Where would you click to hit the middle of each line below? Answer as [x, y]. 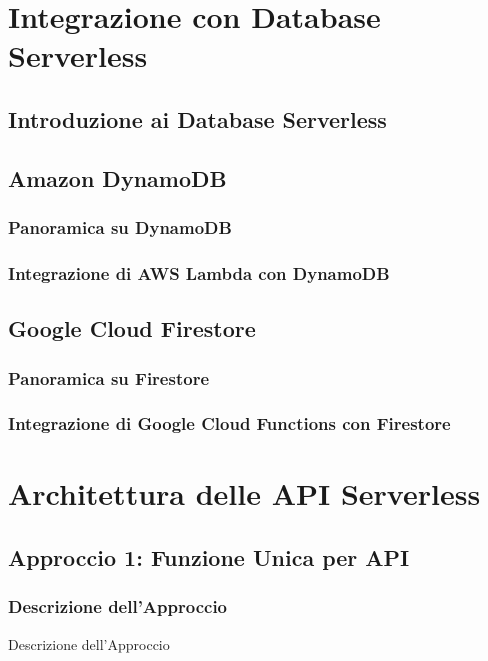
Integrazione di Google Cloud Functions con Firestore [229, 423]
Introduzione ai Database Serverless [197, 118]
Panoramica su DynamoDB [120, 227]
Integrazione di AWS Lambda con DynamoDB [199, 272]
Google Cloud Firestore [132, 328]
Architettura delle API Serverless [244, 493]
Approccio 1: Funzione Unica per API [209, 557]
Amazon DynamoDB [117, 177]
